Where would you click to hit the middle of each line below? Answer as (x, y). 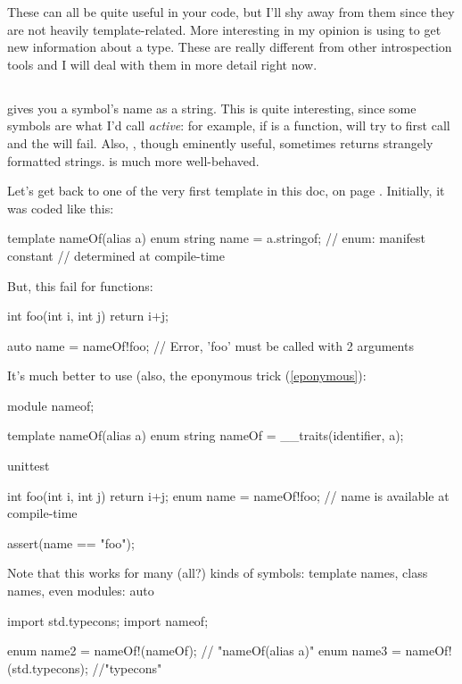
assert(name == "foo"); (71, 542)
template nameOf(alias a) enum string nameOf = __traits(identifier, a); (206, 435)
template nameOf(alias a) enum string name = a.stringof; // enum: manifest (216, 238)
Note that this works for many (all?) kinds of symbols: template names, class (218, 573)
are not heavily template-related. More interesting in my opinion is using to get (224, 29)
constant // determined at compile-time (116, 255)
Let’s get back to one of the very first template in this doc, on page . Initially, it (226, 191)
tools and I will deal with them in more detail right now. (162, 64)
